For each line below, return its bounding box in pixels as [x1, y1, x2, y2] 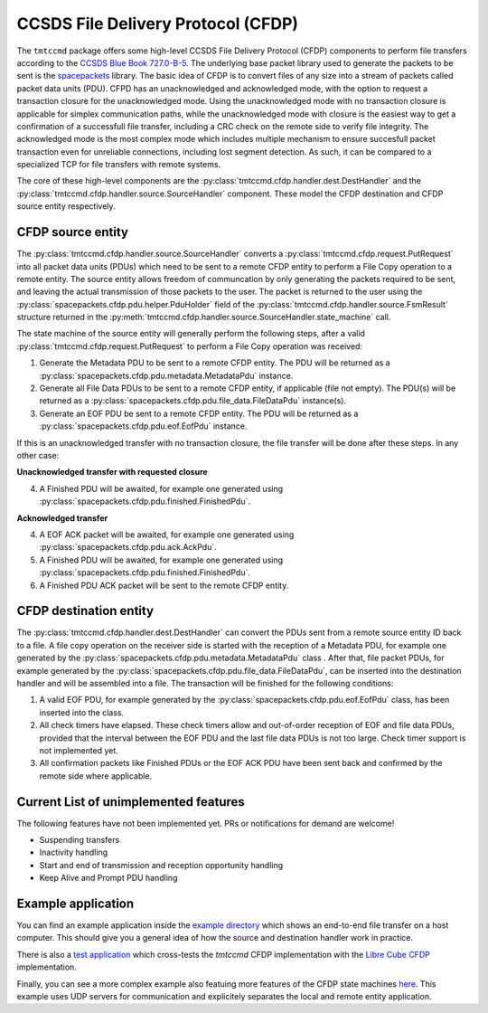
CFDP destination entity [16, 603, 154, 619]
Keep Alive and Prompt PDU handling [39, 873, 178, 884]
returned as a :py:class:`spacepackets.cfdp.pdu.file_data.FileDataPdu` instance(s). [39, 395, 347, 406]
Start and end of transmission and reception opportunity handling [39, 859, 284, 870]
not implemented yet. [39, 744, 119, 755]
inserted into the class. [39, 706, 125, 718]
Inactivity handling [39, 847, 108, 858]
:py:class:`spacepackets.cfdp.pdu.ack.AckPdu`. [39, 542, 217, 553]
